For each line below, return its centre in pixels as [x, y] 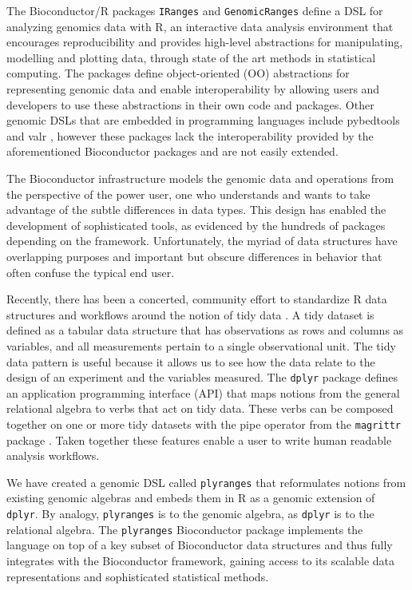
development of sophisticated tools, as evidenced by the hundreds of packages [196, 225]
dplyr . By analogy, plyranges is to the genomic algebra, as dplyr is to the [190, 514]
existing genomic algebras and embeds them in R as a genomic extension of [191, 498]
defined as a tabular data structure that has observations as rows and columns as [205, 330]
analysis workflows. [53, 455]
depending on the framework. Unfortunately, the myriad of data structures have [202, 241]
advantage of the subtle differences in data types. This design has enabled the [196, 210]
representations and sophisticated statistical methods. [138, 576]
